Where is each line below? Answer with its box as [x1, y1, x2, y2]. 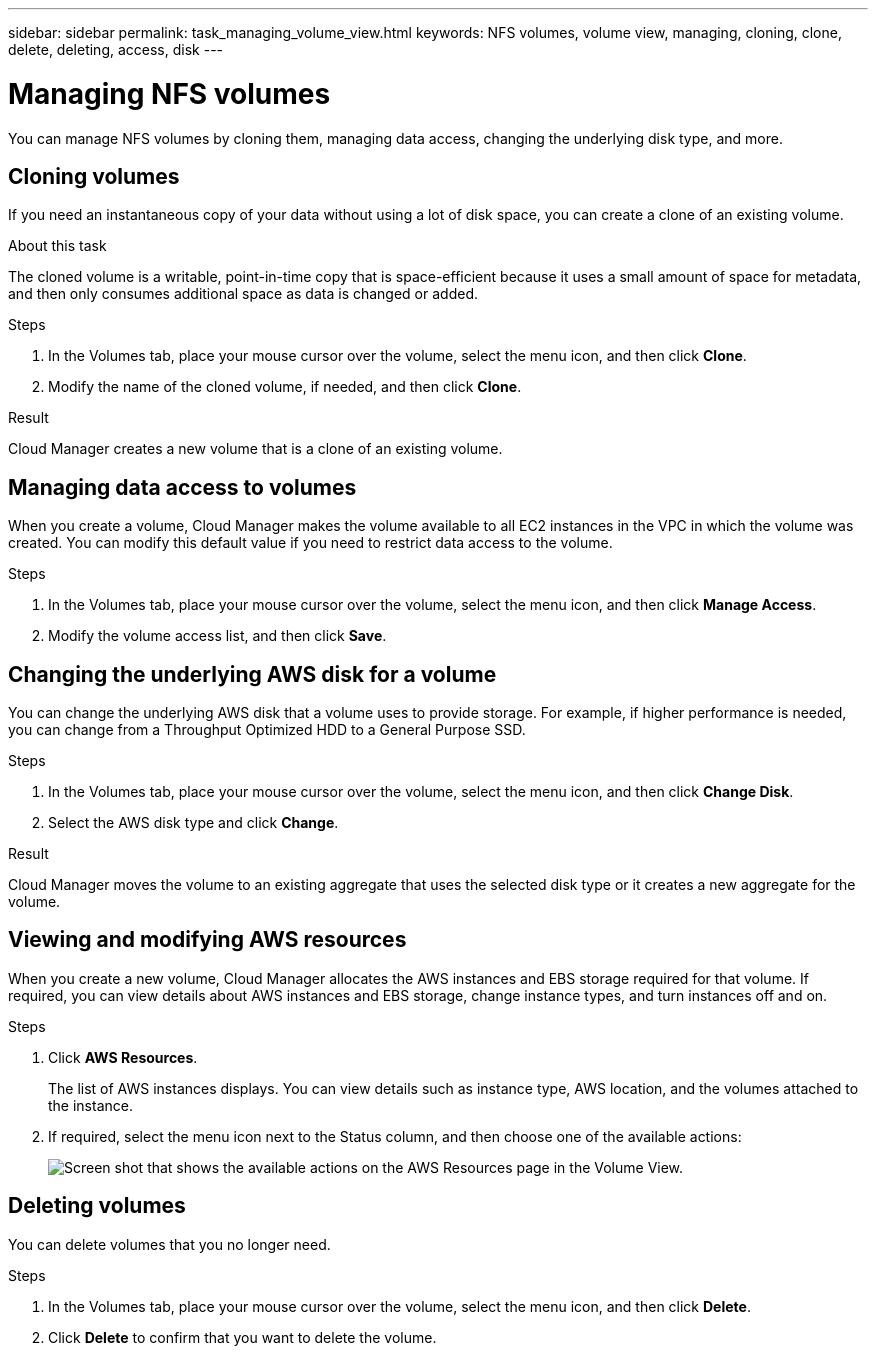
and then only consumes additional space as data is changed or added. [8, 285, 478, 303]
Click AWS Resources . [48, 1048, 198, 1066]
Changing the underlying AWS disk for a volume [8, 661, 497, 687]
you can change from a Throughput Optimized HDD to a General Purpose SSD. [8, 721, 526, 739]
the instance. [48, 1096, 133, 1114]
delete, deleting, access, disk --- [8, 41, 224, 58]
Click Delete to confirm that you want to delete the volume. [48, 1328, 437, 1346]
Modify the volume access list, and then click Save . [48, 627, 387, 645]
